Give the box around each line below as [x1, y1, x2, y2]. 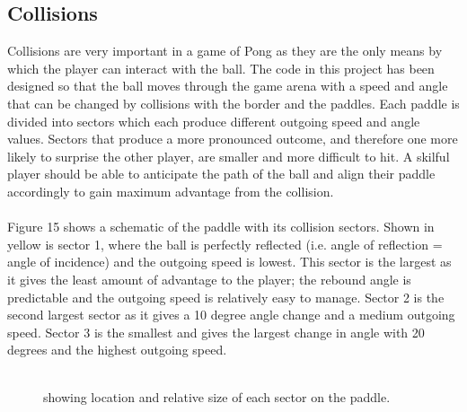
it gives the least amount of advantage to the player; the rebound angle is [7, 269, 411, 288]
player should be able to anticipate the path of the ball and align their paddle [7, 164, 436, 183]
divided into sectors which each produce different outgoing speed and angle [7, 111, 420, 130]
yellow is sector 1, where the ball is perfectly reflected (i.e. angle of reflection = [7, 234, 443, 253]
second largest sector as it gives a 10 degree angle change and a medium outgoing [7, 305, 455, 324]
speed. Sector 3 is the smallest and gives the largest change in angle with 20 [7, 322, 425, 341]
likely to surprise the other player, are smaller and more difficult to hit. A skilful [7, 146, 450, 165]
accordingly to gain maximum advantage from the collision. [7, 181, 334, 200]
